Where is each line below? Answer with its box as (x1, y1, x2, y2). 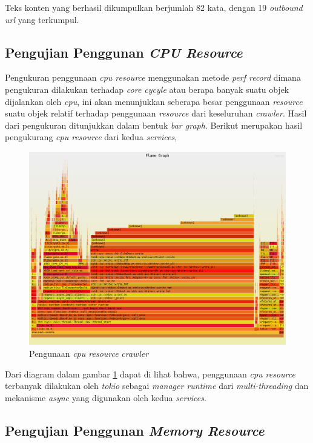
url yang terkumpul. (5, 13, 79, 25)
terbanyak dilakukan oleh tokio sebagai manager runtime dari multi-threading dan (5, 379, 309, 392)
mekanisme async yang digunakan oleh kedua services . (5, 391, 206, 404)
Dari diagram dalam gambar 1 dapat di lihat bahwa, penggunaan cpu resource (5, 367, 295, 380)
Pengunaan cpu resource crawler (29, 347, 149, 359)
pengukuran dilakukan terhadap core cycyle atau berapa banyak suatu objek (5, 83, 289, 95)
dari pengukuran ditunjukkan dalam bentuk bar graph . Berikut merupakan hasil (5, 118, 303, 131)
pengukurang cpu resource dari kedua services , (5, 130, 177, 143)
